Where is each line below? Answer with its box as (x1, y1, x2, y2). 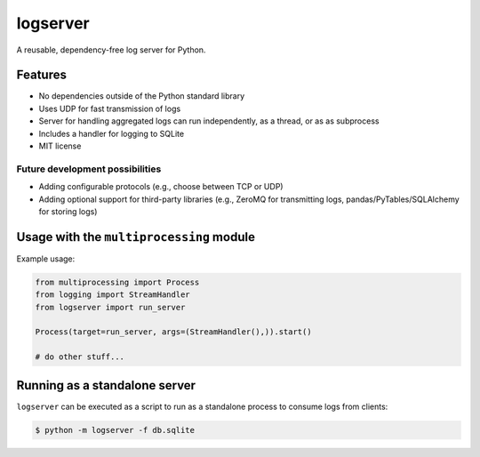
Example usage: (16, 253, 76, 264)
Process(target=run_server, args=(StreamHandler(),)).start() (35, 327, 312, 337)
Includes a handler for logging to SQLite (38, 128, 185, 139)
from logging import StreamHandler (35, 290, 190, 300)
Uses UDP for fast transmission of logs (38, 103, 181, 114)
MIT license (38, 140, 82, 151)
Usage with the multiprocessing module (16, 229, 255, 245)
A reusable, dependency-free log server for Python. (16, 44, 206, 55)
